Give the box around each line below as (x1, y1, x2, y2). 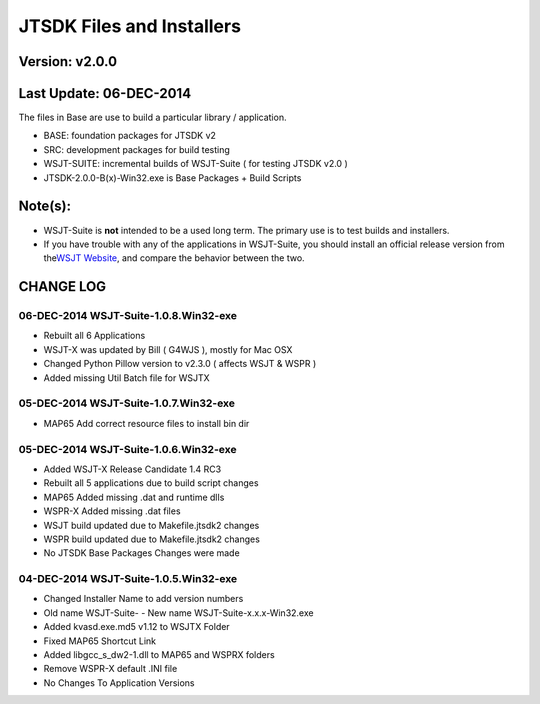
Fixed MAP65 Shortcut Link (43, 635, 157, 647)
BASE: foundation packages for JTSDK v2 (43, 130, 217, 142)
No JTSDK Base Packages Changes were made (43, 547, 240, 559)
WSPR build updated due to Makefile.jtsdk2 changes (43, 533, 260, 545)
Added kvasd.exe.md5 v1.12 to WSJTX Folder (43, 621, 230, 633)
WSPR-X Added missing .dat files (43, 505, 181, 517)
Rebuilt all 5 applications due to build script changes (43, 477, 259, 489)
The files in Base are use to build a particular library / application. (18, 111, 287, 124)
